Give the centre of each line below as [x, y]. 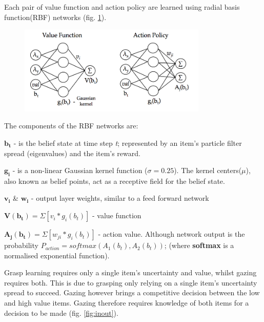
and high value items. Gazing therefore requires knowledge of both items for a [127, 303]
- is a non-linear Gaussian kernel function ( [80, 170]
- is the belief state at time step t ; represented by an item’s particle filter [128, 143]
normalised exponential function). [57, 255]
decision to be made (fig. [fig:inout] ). [61, 312]
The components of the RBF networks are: [71, 126]
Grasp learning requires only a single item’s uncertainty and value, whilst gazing [130, 272]
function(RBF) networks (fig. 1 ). [55, 17]
